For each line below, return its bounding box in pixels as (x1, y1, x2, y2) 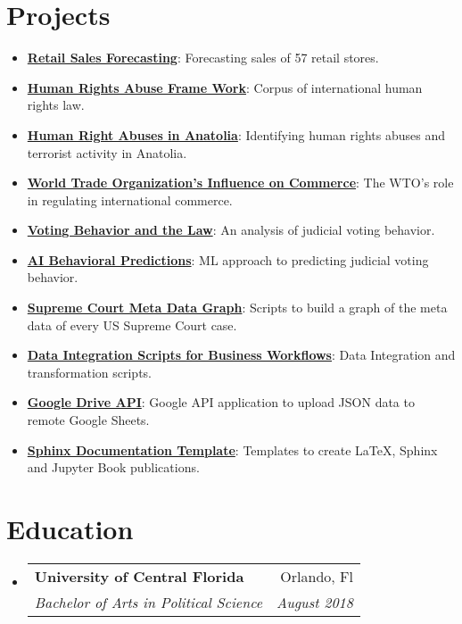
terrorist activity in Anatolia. (27, 143, 187, 162)
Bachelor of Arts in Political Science (34, 591, 263, 612)
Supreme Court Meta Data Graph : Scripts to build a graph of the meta (27, 298, 448, 317)
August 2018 (276, 591, 353, 612)
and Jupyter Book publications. (27, 458, 200, 477)
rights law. (27, 96, 85, 114)
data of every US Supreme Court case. (27, 315, 237, 334)
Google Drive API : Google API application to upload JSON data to (27, 393, 415, 412)
